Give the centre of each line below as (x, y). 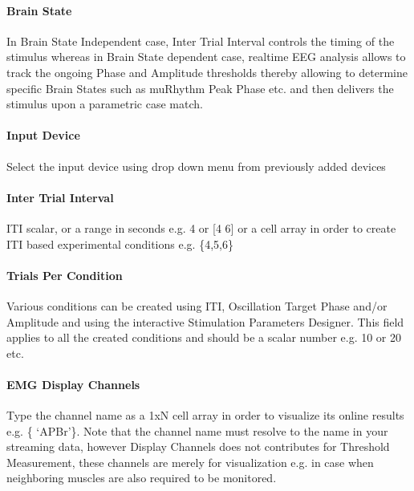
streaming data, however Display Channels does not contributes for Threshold (198, 446)
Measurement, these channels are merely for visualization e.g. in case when (190, 462)
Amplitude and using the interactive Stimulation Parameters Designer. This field (205, 321)
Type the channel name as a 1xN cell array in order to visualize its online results (205, 415)
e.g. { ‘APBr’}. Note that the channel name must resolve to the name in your (197, 430)
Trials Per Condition (65, 275)
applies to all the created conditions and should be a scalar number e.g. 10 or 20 (204, 337)
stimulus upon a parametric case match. (105, 104)
